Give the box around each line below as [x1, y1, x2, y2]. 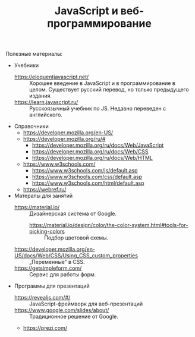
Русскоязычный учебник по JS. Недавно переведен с [29, 105, 166, 112]
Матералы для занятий [14, 192, 73, 200]
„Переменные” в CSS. [29, 259, 85, 266]
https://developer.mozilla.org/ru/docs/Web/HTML [32, 155, 153, 162]
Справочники [14, 123, 49, 130]
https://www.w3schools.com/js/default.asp [32, 167, 138, 174]
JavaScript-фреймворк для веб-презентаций [29, 300, 143, 307]
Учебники [14, 62, 39, 69]
